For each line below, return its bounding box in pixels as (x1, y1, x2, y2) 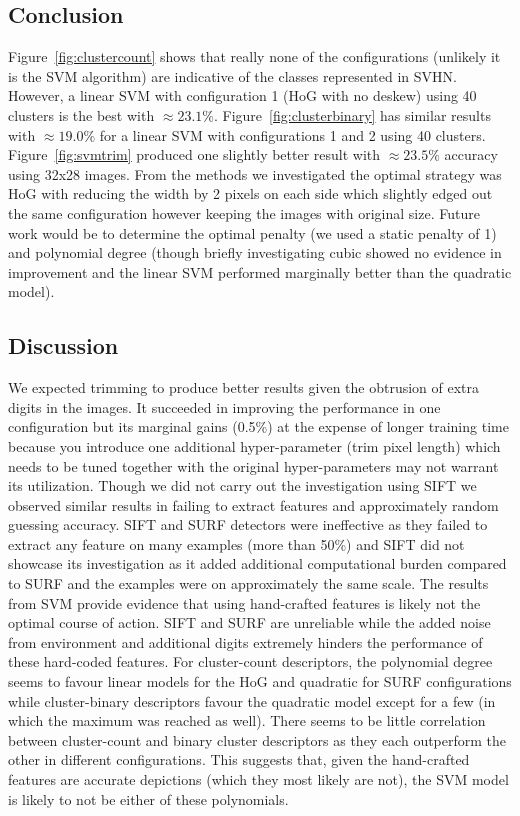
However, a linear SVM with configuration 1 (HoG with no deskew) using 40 (8, 85, 477, 106)
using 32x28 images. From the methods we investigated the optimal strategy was (8, 163, 502, 184)
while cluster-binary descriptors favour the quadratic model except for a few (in (8, 690, 496, 711)
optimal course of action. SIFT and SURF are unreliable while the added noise (8, 612, 491, 633)
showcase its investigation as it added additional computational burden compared (8, 553, 507, 574)
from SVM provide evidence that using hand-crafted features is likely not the (8, 592, 481, 613)
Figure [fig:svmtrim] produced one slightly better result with (8, 144, 381, 165)
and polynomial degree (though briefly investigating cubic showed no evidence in (8, 242, 502, 263)
